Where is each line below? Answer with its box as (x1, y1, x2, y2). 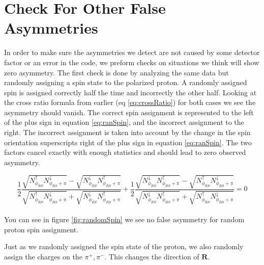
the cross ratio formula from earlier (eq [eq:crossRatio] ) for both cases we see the (4, 97, 256, 108)
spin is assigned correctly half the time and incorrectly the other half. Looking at (4, 87, 257, 97)
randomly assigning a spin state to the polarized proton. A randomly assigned (4, 77, 247, 88)
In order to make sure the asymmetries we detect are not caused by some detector (4, 47, 260, 58)
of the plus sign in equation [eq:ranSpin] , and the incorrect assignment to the (4, 117, 244, 127)
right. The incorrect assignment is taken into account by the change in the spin (4, 127, 251, 138)
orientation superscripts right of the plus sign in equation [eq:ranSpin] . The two (4, 137, 252, 147)
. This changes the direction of (104, 251, 199, 261)
